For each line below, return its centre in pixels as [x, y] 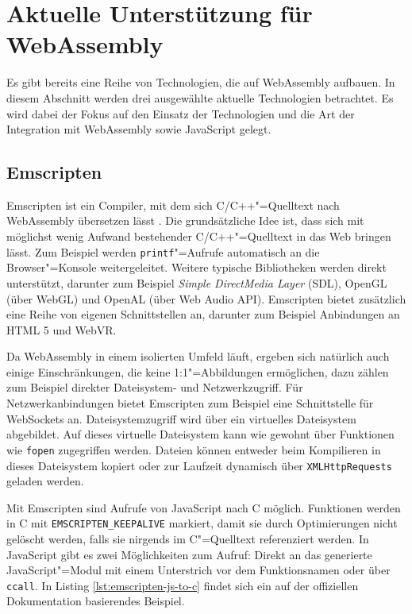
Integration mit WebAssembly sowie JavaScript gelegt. [139, 129]
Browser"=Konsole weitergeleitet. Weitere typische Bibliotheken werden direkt [196, 267]
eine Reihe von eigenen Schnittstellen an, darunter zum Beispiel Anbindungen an [203, 314]
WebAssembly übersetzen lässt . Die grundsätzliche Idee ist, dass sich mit [185, 220]
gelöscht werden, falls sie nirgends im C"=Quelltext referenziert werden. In [188, 539]
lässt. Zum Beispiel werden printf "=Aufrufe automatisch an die [163, 251]
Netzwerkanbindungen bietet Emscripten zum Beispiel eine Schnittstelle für [190, 403]
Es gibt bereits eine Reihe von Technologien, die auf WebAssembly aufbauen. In [201, 82]
